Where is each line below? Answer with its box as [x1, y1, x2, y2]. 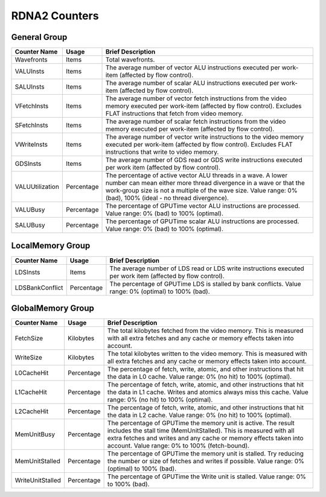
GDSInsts [14, 160, 42, 168]
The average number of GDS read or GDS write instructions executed [105, 156, 302, 164]
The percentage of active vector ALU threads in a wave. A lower [105, 171, 288, 180]
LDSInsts [14, 268, 40, 276]
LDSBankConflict [14, 283, 63, 292]
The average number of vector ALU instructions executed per [105, 63, 281, 72]
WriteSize [14, 353, 42, 362]
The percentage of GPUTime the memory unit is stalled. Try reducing [107, 449, 304, 458]
